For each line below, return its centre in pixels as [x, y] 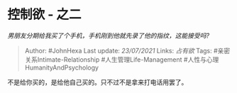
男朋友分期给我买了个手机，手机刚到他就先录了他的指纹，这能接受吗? [109, 35]
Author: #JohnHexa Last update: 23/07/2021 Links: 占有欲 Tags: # [121, 50]
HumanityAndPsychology [62, 67]
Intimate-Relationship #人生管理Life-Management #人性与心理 [128, 59]
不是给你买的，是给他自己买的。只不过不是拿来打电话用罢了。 [98, 82]
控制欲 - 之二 [44, 15]
